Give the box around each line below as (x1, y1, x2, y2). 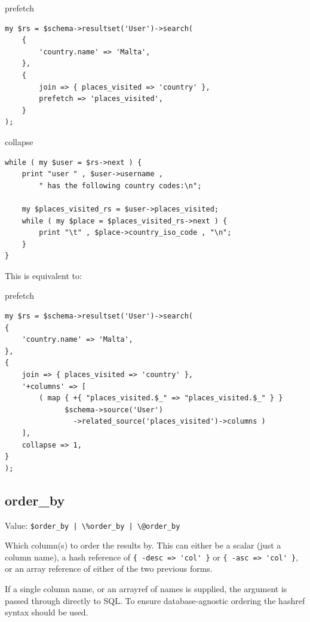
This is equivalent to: (5, 269, 82, 281)
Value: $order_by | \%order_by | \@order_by (5, 519, 180, 531)
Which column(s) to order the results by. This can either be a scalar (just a (5, 539, 281, 551)
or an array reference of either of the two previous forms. (5, 562, 213, 575)
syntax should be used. (5, 606, 88, 618)
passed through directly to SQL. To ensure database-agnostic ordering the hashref (5, 594, 305, 606)
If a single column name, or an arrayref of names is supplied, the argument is (5, 583, 287, 595)
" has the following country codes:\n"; (39, 181, 202, 190)
